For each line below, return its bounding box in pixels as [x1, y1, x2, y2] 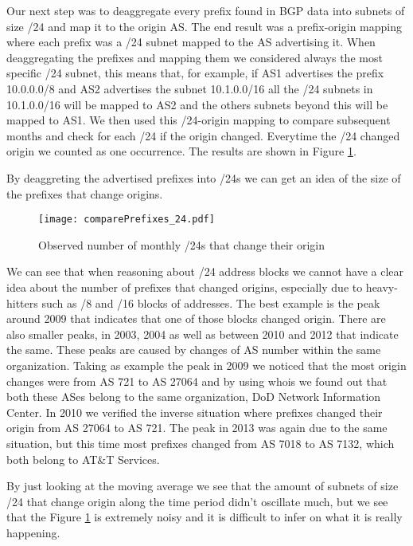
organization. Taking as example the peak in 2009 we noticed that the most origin [6, 356, 407, 373]
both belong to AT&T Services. [6, 450, 160, 467]
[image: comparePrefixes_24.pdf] [38, 214, 215, 226]
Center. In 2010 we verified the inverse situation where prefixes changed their [6, 403, 383, 420]
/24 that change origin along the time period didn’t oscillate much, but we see [6, 493, 388, 509]
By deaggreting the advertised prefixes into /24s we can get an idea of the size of [6, 169, 401, 186]
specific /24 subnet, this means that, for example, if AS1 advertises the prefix [6, 65, 384, 81]
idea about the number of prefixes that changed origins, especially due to [6, 278, 363, 295]
